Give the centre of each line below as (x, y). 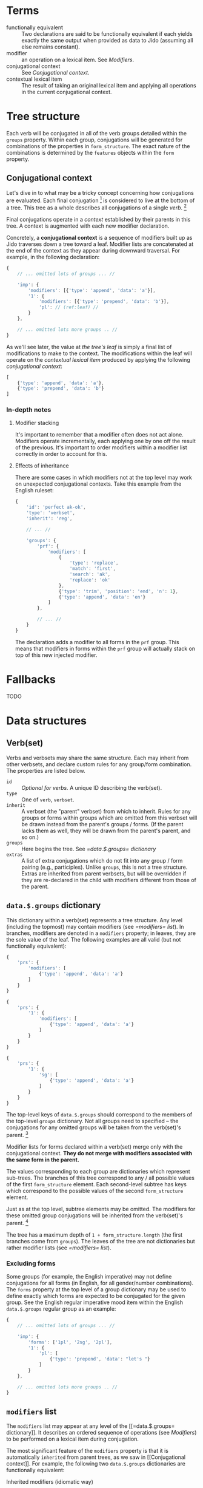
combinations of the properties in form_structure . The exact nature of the (98, 146)
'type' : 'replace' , (94, 563)
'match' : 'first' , (93, 569)
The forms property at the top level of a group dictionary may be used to (96, 1289)
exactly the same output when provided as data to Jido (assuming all (107, 40)
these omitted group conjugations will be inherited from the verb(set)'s (95, 1215)
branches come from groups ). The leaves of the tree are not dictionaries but (101, 1241)
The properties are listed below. (46, 770)
